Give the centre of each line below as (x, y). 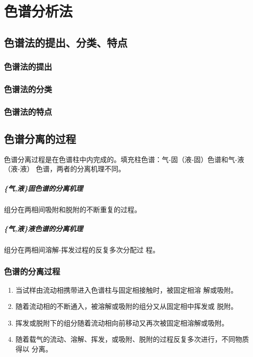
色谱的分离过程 (32, 271)
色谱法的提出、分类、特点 (66, 42)
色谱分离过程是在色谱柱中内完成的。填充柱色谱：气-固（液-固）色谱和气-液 (124, 159)
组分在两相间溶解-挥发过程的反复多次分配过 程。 (82, 249)
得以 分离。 (34, 348)
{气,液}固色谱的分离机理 (44, 188)
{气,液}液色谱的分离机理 (44, 228)
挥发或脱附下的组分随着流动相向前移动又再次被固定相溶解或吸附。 (122, 322)
